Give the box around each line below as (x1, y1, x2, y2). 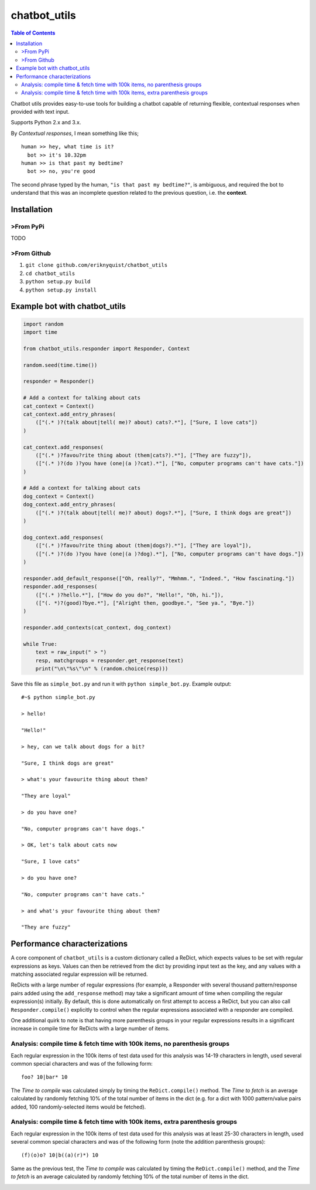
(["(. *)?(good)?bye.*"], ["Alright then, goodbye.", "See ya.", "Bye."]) (35, 599, 255, 606)
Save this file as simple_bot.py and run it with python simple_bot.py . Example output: (11, 680, 232, 687)
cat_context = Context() (23, 402, 95, 409)
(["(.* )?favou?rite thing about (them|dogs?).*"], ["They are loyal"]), (35, 543, 252, 549)
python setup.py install (25, 286, 97, 293)
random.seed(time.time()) (23, 361, 98, 368)
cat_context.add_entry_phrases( (23, 411, 116, 418)
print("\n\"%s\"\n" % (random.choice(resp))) (35, 666, 169, 672)
